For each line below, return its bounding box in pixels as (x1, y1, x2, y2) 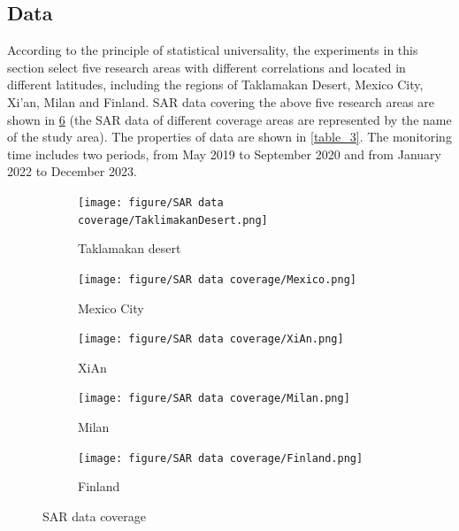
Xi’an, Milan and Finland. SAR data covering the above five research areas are (7, 92, 434, 111)
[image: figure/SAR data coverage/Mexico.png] (78, 273, 356, 286)
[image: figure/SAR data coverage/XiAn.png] (78, 333, 344, 346)
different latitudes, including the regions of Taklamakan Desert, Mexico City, (7, 75, 424, 94)
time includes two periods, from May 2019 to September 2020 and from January (7, 144, 441, 163)
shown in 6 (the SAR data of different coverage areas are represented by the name (7, 110, 452, 128)
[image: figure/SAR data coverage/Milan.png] (78, 392, 350, 405)
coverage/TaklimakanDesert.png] (78, 213, 268, 227)
